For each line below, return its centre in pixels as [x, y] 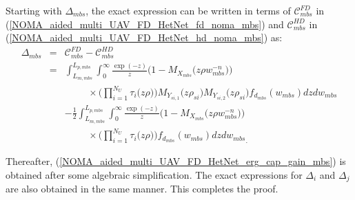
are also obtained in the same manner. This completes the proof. [142, 189]
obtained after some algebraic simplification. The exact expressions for [154, 174]
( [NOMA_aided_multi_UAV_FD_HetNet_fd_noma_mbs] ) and [145, 24]
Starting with [34, 10]
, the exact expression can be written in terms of [188, 10]
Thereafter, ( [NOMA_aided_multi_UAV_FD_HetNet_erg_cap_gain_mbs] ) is [176, 161]
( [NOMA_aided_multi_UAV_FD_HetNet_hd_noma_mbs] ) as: [144, 37]
